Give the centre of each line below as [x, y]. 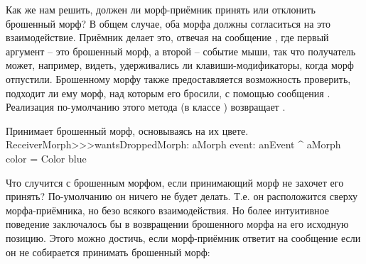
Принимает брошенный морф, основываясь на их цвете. [127, 130]
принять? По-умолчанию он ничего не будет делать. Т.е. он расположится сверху [182, 196]
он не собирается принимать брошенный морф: [108, 252]
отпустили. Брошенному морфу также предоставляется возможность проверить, [178, 78]
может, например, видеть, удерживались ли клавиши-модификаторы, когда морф [180, 65]
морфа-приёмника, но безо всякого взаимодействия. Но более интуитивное [167, 210]
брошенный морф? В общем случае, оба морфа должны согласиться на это [168, 23]
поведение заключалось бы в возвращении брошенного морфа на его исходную [177, 224]
